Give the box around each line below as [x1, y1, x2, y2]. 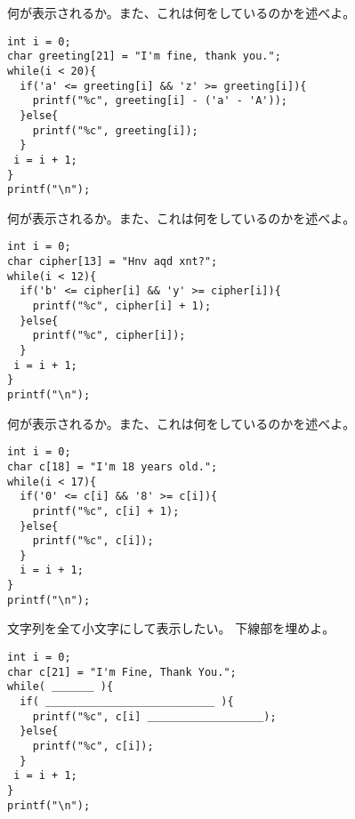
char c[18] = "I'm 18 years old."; [7, 460, 218, 473]
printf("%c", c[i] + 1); [32, 504, 180, 518]
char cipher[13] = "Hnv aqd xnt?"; [7, 255, 218, 269]
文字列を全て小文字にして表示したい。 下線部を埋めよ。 [7, 619, 335, 638]
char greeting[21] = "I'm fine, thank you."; [7, 50, 281, 63]
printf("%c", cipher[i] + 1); [32, 300, 212, 313]
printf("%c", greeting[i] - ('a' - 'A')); [32, 94, 287, 108]
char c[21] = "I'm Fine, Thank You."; [7, 665, 237, 678]
